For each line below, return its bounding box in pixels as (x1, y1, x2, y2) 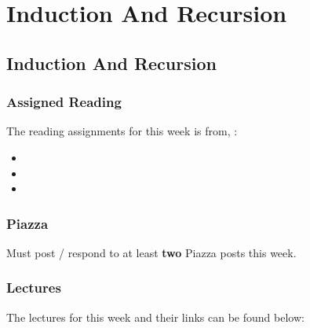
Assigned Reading (6, 92, 122, 112)
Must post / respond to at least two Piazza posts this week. (6, 244, 297, 260)
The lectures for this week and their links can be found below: (6, 308, 305, 325)
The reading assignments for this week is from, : (6, 123, 238, 139)
